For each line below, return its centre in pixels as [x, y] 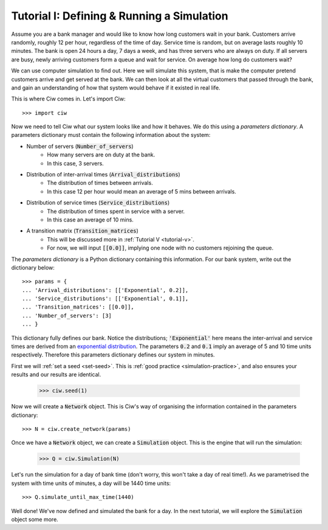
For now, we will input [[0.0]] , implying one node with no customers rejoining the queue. [160, 248]
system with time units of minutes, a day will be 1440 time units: [91, 483]
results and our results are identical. [56, 375]
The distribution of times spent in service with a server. [116, 211]
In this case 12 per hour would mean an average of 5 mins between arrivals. [142, 191]
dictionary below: [33, 267]
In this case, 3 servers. [76, 163]
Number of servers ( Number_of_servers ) [80, 146]
